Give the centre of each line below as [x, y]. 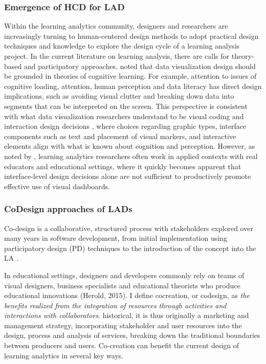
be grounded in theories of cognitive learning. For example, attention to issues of [130, 76]
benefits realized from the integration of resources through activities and [115, 305]
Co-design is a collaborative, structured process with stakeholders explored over [129, 228]
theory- [243, 56]
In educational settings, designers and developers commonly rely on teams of [124, 275]
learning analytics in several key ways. [64, 355]
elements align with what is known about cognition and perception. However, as [130, 146]
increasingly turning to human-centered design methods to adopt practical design [131, 36]
